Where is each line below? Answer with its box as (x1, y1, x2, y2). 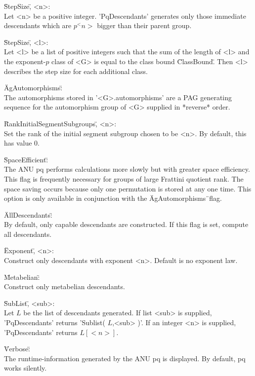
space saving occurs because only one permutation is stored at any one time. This (4, 183, 252, 193)
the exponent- (4, 56, 46, 66)
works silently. (4, 363, 47, 373)
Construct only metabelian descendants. (4, 281, 125, 292)
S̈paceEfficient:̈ (4, 154, 48, 164)
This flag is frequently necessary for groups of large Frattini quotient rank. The (4, 173, 244, 184)
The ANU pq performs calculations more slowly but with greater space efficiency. (4, 164, 250, 174)
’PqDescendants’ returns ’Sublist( (4, 317, 105, 328)
